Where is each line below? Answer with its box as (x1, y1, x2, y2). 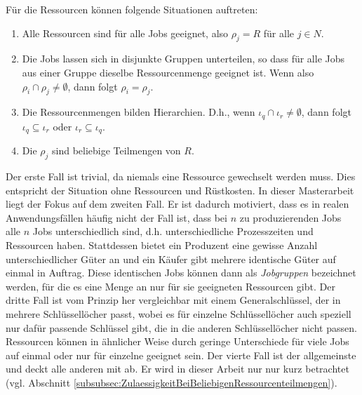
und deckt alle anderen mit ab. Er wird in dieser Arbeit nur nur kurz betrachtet (6, 361, 349, 376)
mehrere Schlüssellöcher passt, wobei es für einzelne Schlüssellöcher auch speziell (6, 307, 351, 321)
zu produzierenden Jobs (239, 210, 342, 225)
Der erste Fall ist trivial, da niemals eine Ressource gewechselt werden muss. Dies (6, 169, 356, 184)
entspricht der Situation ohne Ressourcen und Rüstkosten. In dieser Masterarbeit (6, 182, 354, 197)
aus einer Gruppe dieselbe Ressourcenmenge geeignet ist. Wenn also (22, 65, 314, 79)
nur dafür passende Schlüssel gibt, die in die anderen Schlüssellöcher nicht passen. (6, 320, 357, 335)
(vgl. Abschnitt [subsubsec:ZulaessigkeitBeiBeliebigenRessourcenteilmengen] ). (6, 375, 337, 389)
